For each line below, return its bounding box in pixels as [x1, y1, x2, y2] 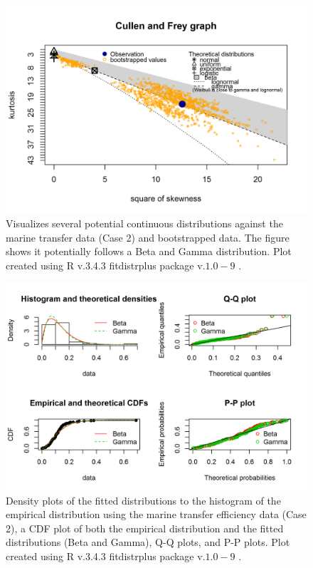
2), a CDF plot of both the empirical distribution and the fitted [6, 520, 284, 535]
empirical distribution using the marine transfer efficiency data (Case [6, 507, 307, 522]
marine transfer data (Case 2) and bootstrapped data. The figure [6, 229, 290, 244]
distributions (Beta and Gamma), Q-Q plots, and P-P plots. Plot [6, 535, 290, 549]
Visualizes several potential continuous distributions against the [6, 216, 283, 231]
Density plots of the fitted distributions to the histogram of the [6, 492, 281, 507]
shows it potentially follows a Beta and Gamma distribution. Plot [6, 244, 292, 259]
